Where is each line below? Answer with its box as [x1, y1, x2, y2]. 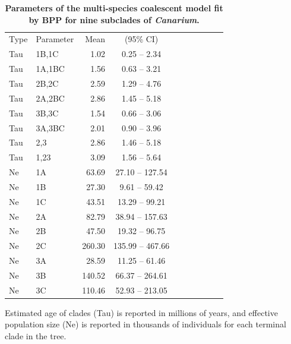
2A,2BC [36, 91, 65, 104]
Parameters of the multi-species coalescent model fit [5, 2, 223, 14]
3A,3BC [36, 121, 65, 134]
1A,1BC [36, 62, 65, 75]
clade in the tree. [5, 330, 67, 342]
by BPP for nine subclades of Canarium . [29, 13, 200, 26]
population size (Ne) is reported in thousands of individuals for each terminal [5, 318, 286, 330]
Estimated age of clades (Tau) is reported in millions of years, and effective [5, 306, 278, 318]
